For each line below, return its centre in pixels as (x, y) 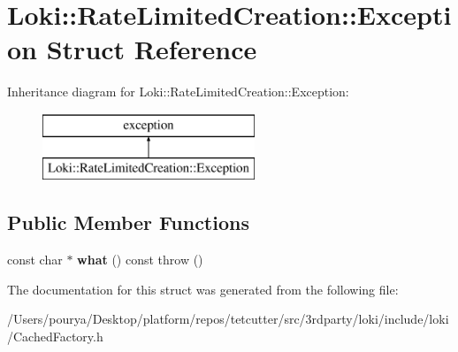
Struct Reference (152, 49)
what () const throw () (140, 260)
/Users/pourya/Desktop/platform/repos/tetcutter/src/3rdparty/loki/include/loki (228, 319)
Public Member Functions (128, 222)
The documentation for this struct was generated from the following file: (203, 289)
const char (35, 260)
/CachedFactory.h (55, 337)
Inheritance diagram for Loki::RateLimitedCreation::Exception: (178, 92)
